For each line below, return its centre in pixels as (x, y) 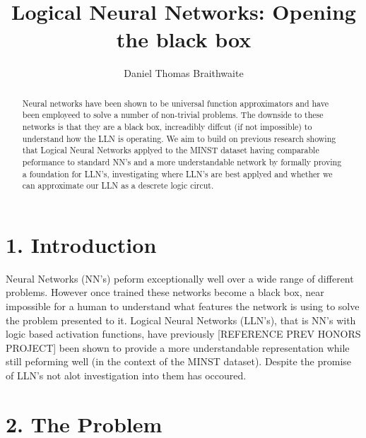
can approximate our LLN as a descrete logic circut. (118, 185)
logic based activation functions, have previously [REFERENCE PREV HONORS (183, 334)
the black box (184, 39)
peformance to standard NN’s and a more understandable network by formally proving (182, 161)
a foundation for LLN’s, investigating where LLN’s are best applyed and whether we (177, 173)
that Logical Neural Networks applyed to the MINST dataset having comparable (171, 150)
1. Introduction (81, 244)
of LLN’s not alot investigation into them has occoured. (126, 375)
